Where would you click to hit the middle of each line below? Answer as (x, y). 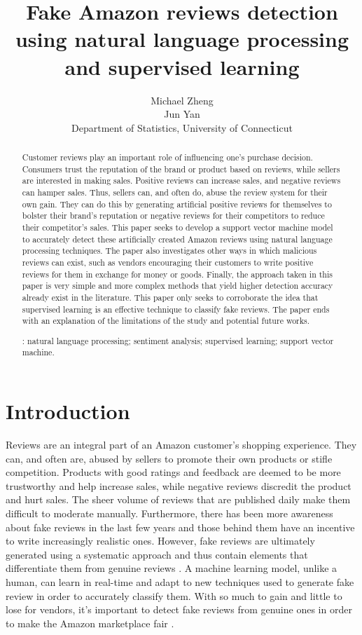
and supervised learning (182, 66)
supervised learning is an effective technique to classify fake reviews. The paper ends (176, 309)
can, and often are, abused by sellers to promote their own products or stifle (169, 458)
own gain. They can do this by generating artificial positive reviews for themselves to (177, 204)
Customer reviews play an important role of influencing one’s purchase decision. (167, 157)
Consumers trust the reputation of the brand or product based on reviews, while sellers (181, 169)
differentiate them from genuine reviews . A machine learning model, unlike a (172, 568)
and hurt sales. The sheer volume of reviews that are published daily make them (178, 499)
